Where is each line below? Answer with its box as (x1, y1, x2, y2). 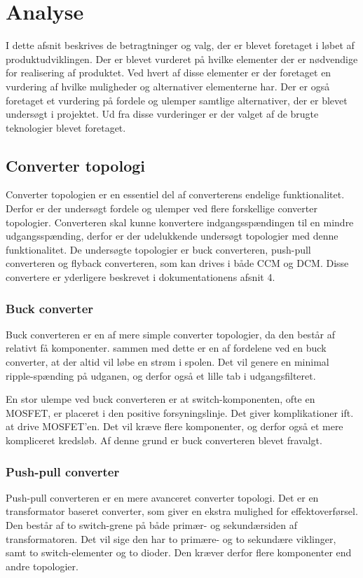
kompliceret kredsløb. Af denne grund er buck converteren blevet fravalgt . (6, 433, 322, 448)
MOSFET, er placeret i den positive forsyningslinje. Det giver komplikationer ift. (6, 405, 354, 420)
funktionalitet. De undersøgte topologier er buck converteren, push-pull (6, 242, 311, 256)
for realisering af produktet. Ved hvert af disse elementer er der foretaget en (6, 65, 331, 80)
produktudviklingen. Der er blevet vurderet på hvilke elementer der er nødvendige (6, 51, 358, 66)
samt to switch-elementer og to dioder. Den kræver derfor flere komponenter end (6, 545, 352, 560)
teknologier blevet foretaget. (6, 120, 126, 135)
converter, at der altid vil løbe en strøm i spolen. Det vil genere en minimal (6, 355, 329, 369)
